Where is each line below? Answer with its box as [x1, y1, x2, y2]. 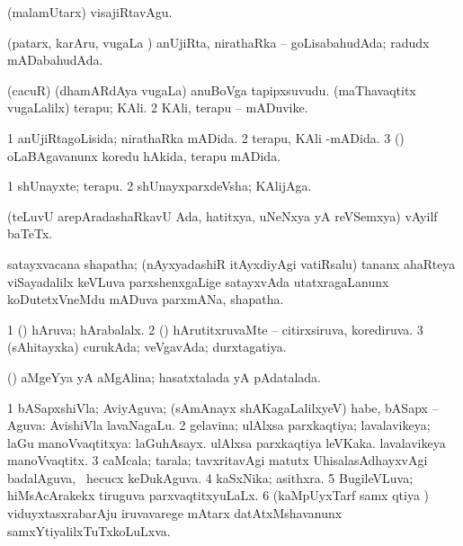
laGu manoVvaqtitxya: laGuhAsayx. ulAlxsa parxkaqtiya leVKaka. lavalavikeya [7, 433, 446, 452]
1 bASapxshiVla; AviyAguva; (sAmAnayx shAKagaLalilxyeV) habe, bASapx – [7, 398, 439, 416]
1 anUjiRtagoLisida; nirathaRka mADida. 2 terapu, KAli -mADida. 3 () [7, 128, 405, 147]
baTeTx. [7, 224, 53, 243]
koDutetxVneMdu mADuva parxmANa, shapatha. [7, 290, 284, 309]
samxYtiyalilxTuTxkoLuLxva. [7, 521, 171, 540]
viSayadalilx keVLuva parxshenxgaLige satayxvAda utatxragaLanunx [7, 272, 389, 291]
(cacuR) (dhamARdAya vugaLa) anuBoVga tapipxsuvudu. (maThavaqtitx [7, 80, 416, 99]
